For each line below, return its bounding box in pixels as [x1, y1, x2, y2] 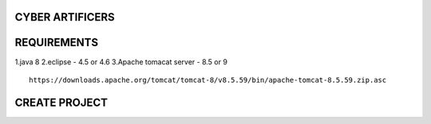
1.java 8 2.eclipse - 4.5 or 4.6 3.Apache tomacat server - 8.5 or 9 [14, 56, 227, 67]
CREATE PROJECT [14, 95, 108, 109]
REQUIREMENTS [14, 36, 99, 49]
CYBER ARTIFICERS [14, 10, 115, 24]
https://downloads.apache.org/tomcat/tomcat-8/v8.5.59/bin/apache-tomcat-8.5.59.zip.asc [29, 76, 387, 84]
